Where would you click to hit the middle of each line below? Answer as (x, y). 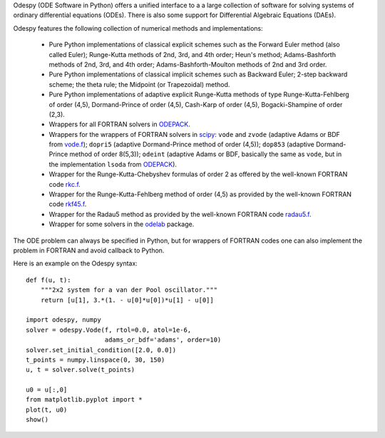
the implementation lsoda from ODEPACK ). (113, 164)
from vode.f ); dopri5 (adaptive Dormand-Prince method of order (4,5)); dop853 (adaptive (182, 144)
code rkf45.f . (68, 204)
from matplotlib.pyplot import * (84, 400)
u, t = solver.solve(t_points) (81, 370)
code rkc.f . (65, 184)
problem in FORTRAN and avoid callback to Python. (89, 250)
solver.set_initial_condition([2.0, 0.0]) (101, 350)
